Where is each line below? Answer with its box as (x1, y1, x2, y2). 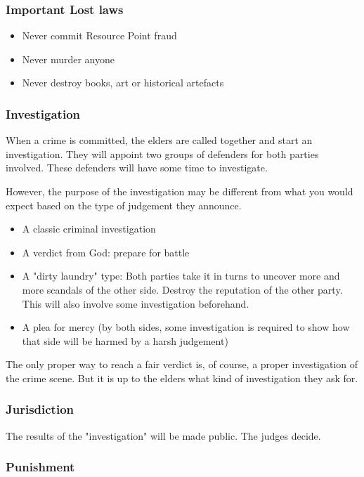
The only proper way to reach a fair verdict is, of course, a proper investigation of (6, 357, 358, 372)
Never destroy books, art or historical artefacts (22, 75, 224, 90)
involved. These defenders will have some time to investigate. (6, 160, 268, 175)
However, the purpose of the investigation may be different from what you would (6, 184, 353, 198)
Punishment (6, 458, 75, 476)
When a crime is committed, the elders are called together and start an (6, 133, 313, 148)
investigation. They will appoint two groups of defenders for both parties (6, 146, 319, 161)
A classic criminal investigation (22, 221, 156, 236)
